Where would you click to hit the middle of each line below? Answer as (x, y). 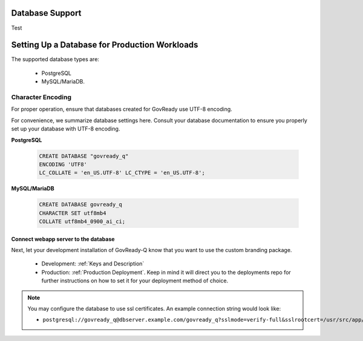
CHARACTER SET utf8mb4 (73, 213)
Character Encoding (41, 97)
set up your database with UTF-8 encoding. (66, 129)
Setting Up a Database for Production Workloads (105, 45)
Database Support (46, 13)
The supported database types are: (55, 59)
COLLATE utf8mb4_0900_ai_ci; (82, 222)
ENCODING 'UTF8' (63, 164)
